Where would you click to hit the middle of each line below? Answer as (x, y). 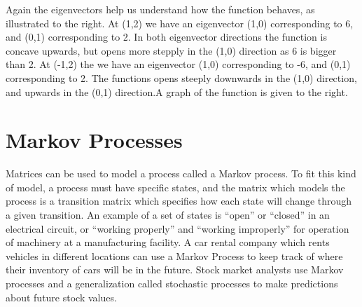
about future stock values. (61, 297)
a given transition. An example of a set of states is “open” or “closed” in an (168, 215)
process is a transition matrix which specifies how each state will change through (179, 201)
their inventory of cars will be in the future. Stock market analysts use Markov (175, 270)
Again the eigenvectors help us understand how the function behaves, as (160, 9)
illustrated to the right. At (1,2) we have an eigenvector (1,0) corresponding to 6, (180, 23)
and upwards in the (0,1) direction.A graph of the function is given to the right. (177, 91)
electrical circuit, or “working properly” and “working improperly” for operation (177, 228)
